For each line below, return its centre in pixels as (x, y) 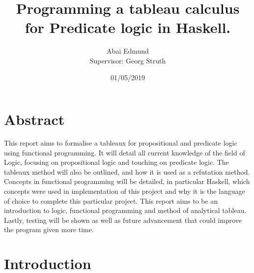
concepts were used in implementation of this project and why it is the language (125, 191)
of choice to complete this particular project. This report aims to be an (111, 200)
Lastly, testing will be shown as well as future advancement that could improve (123, 220)
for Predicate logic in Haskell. (128, 27)
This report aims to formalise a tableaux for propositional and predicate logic (121, 143)
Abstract (34, 119)
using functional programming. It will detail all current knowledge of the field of (125, 152)
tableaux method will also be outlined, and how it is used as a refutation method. (127, 171)
